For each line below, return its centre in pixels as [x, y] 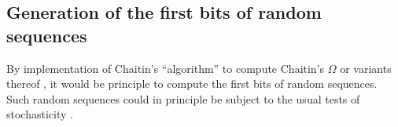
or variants [366, 68]
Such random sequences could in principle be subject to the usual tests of [183, 98]
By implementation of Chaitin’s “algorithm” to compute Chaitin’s [166, 68]
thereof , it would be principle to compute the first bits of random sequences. [192, 83]
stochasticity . [40, 114]
